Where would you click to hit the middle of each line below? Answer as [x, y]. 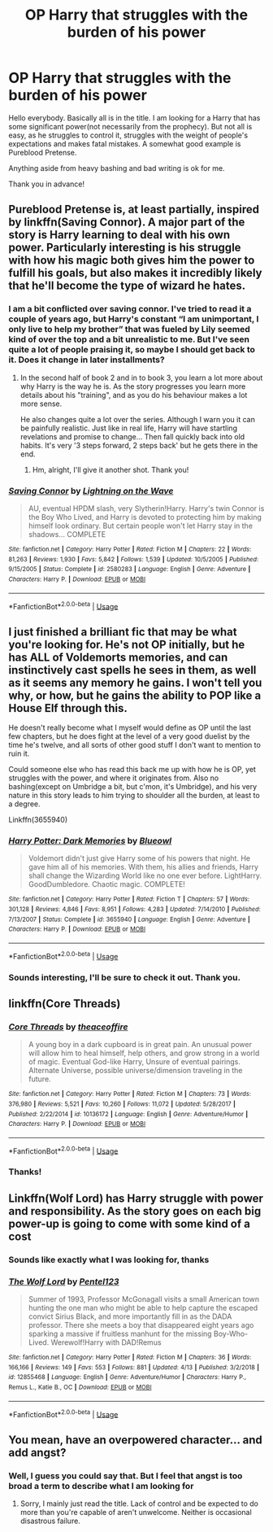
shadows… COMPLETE [67, 534]
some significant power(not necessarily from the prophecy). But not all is [130, 126]
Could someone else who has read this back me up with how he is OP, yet [132, 770]
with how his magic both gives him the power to [132, 261]
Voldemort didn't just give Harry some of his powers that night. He [139, 858]
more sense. [41, 404]
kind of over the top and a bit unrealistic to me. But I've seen [129, 339]
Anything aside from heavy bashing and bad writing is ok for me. [117, 168]
